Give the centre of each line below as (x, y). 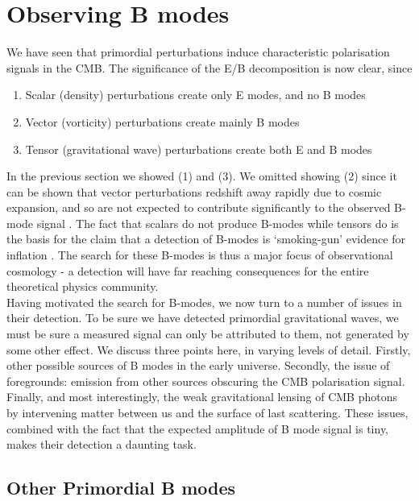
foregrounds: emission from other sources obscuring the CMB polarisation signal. (206, 381)
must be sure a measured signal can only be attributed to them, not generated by (208, 334)
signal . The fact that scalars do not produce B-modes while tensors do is (218, 223)
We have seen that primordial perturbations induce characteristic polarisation (198, 52)
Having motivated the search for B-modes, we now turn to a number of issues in (204, 302)
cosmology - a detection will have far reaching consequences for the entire (188, 270)
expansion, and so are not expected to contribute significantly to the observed (199, 207)
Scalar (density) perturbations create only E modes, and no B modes (195, 95)
